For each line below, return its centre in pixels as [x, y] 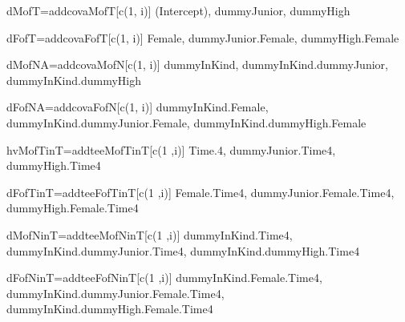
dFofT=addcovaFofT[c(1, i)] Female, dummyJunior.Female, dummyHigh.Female [203, 37]
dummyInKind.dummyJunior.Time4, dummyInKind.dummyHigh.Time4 [183, 250]
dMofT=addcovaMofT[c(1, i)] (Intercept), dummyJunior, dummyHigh [178, 10]
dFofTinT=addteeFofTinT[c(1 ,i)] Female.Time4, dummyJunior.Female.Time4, [200, 192]
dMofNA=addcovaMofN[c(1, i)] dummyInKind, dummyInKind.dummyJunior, [197, 64]
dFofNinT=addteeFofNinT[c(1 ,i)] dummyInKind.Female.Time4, [164, 278]
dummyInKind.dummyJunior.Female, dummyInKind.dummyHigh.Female [186, 122]
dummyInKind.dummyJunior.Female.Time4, [115, 293]
